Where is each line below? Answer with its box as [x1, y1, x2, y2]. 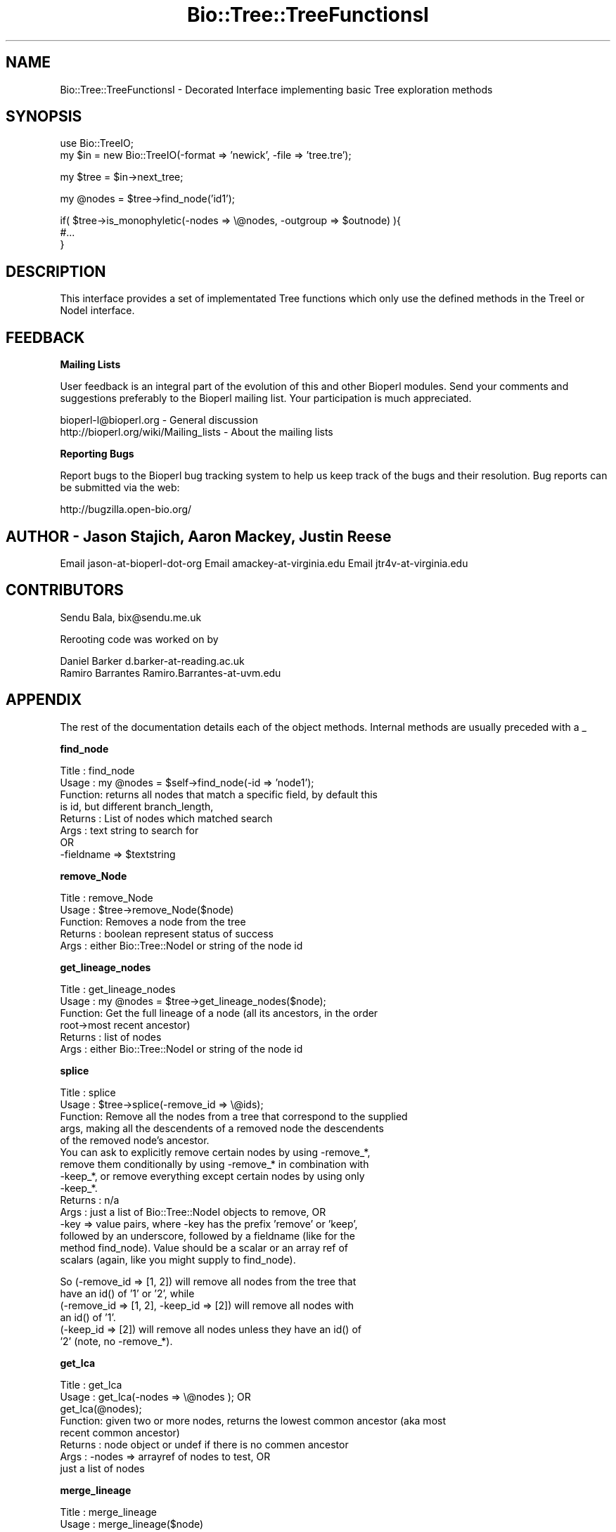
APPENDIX [6, 691, 82, 709]
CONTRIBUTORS [6, 581, 124, 599]
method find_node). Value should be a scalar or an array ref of [60, 1241, 348, 1254]
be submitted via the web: [60, 481, 180, 494]
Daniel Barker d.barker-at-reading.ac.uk [60, 654, 245, 667]
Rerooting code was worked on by [60, 632, 219, 645]
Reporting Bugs [60, 448, 134, 460]
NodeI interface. [60, 304, 135, 317]
